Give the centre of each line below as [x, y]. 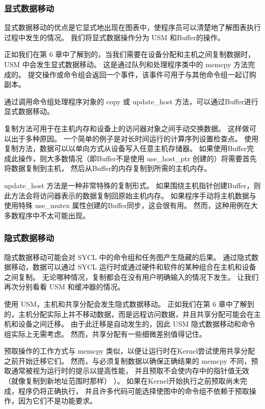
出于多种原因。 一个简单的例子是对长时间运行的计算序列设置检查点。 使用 [135, 138]
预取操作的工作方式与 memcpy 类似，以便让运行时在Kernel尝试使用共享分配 [130, 351]
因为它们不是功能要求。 [57, 401]
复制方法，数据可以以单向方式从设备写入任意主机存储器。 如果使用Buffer [126, 148]
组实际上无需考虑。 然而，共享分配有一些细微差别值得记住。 [105, 333]
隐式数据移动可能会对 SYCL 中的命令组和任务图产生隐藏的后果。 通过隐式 [128, 257]
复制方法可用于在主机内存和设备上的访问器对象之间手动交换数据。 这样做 [127, 128]
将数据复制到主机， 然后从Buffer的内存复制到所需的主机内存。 [108, 168]
